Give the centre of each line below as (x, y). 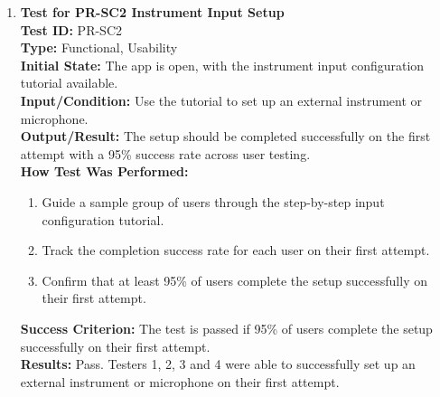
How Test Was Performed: (104, 171)
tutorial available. (69, 83)
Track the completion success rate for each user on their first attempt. (236, 250)
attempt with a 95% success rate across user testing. (165, 153)
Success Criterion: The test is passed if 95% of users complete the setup (226, 328)
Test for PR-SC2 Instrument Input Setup (152, 12)
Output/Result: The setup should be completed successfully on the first (225, 136)
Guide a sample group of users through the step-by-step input (213, 201)
